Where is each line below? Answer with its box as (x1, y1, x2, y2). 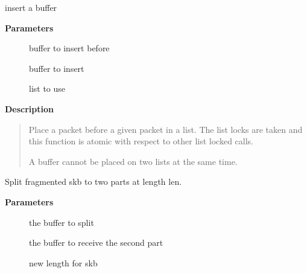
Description (5, 102, 54, 115)
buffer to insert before (29, 42, 110, 54)
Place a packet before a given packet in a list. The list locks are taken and (28, 123, 303, 135)
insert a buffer (5, 1, 57, 13)
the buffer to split (29, 216, 94, 228)
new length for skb (29, 256, 98, 269)
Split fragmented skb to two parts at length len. (5, 175, 182, 188)
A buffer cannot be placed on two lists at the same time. (28, 155, 238, 167)
